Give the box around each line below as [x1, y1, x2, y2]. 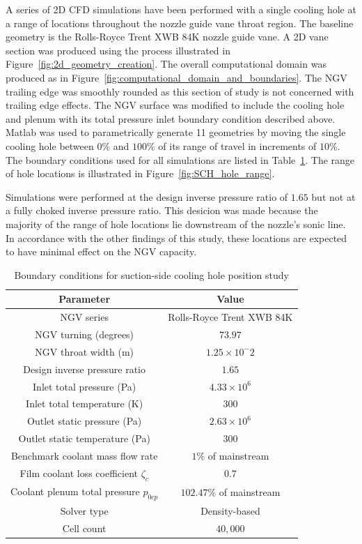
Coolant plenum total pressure [10, 483, 140, 498]
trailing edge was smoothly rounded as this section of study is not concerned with [6, 84, 354, 98]
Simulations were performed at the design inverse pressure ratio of [6, 189, 288, 204]
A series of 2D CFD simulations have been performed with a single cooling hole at [6, 2, 356, 16]
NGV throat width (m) [35, 344, 134, 358]
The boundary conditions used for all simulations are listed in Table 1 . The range [6, 152, 355, 167]
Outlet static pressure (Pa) [27, 414, 142, 428]
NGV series [60, 310, 109, 324]
